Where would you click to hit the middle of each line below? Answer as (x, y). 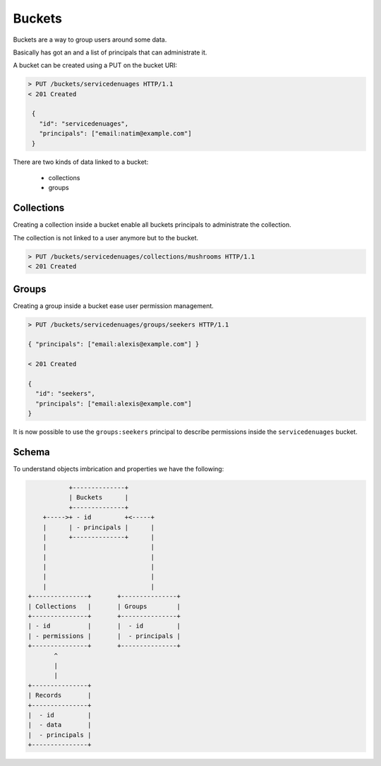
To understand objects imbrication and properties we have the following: (119, 469)
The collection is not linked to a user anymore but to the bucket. (106, 237)
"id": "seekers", (65, 394)
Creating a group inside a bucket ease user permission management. (114, 306)
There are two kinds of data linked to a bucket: (81, 162)
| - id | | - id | (104, 626)
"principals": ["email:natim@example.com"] (115, 134)
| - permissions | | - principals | (104, 636)
